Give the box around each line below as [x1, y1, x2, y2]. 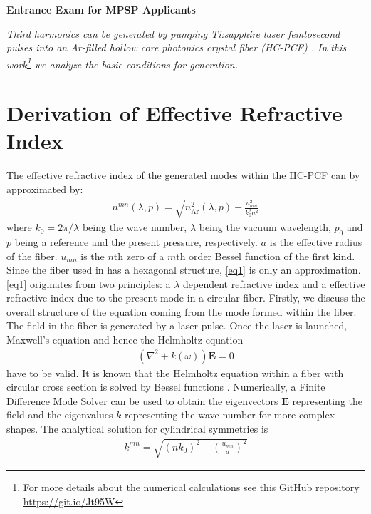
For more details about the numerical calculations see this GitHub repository [23, 480, 360, 495]
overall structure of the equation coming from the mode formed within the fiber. [6, 304, 357, 319]
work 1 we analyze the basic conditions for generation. [6, 54, 238, 71]
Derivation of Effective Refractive [6, 98, 343, 128]
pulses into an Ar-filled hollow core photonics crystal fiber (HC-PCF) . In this [6, 40, 347, 55]
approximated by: [6, 181, 83, 196]
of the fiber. [6, 248, 58, 263]
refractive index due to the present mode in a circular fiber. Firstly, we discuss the [6, 290, 365, 305]
